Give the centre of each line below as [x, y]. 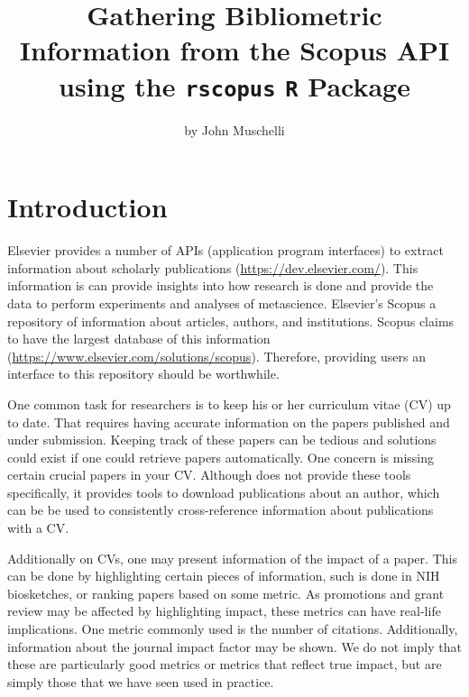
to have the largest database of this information [139, 339]
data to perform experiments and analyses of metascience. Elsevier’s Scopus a [222, 303]
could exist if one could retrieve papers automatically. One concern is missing [221, 457]
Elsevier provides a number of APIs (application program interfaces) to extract [225, 250]
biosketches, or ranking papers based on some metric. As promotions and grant [226, 593]
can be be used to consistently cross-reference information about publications [221, 510]
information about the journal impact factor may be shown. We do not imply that [234, 646]
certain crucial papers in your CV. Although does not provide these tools [209, 475]
